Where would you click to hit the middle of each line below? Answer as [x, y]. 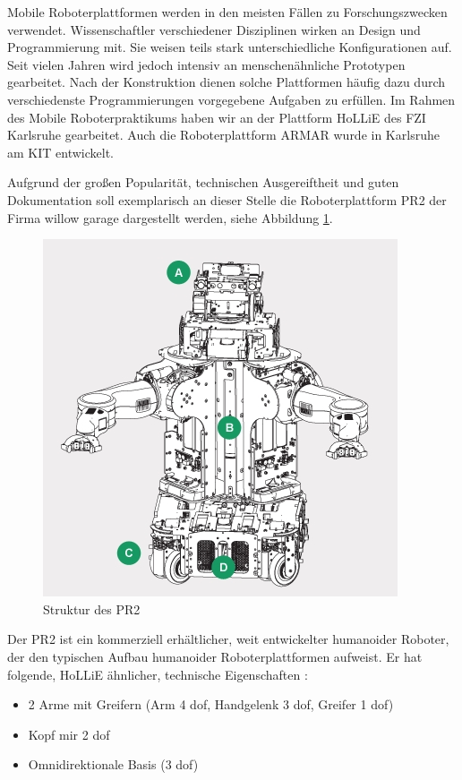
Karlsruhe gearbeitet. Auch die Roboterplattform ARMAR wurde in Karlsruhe [223, 135]
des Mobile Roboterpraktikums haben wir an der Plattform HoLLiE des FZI [217, 117]
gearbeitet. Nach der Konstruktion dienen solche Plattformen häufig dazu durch [227, 82]
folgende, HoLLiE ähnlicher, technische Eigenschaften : [158, 674]
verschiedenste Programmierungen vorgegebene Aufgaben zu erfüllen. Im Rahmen [231, 99]
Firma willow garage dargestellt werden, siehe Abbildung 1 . [170, 217]
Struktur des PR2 [92, 609]
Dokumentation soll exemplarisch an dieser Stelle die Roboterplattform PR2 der [227, 199]
